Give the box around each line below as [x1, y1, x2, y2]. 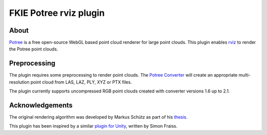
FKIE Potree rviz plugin [9, 7, 105, 18]
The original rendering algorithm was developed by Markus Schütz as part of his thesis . [9, 114, 188, 120]
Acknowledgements [9, 101, 73, 109]
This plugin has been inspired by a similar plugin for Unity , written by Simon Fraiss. [9, 123, 178, 129]
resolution [9, 79, 30, 85]
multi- [238, 72, 251, 78]
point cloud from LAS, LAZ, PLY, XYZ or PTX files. [30, 79, 132, 85]
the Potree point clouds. [9, 46, 58, 52]
